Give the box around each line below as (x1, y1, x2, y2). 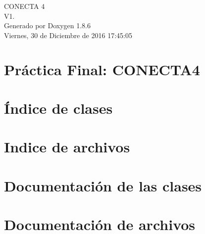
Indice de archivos (4, 137, 130, 157)
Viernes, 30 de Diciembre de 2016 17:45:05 (4, 30, 132, 40)
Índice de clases (4, 97, 113, 118)
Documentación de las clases (4, 175, 202, 195)
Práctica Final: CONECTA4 (4, 59, 200, 79)
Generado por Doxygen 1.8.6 (4, 20, 91, 31)
